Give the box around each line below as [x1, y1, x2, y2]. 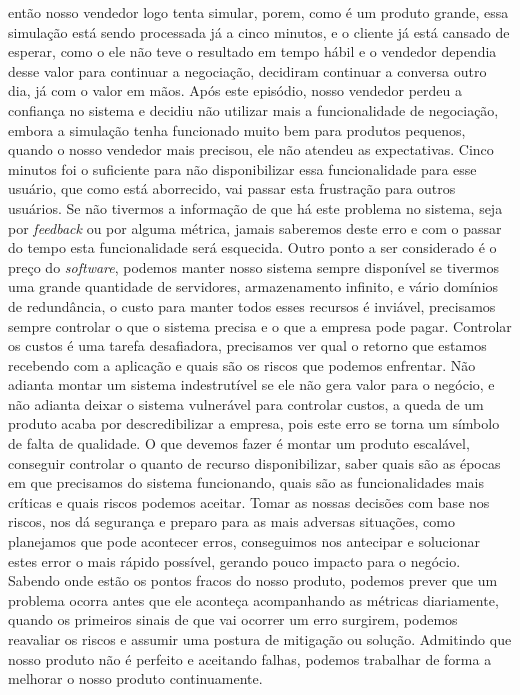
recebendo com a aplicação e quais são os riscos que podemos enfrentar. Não [8, 354, 476, 375]
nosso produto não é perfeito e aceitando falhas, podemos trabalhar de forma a [8, 648, 492, 669]
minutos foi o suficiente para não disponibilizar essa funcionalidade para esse [8, 158, 477, 179]
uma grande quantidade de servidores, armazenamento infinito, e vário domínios [8, 276, 499, 297]
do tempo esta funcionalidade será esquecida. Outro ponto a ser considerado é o [8, 237, 497, 258]
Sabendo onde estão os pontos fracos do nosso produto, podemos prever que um [8, 570, 498, 591]
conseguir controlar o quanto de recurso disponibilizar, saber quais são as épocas [8, 452, 501, 473]
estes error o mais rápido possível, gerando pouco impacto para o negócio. [8, 550, 461, 571]
